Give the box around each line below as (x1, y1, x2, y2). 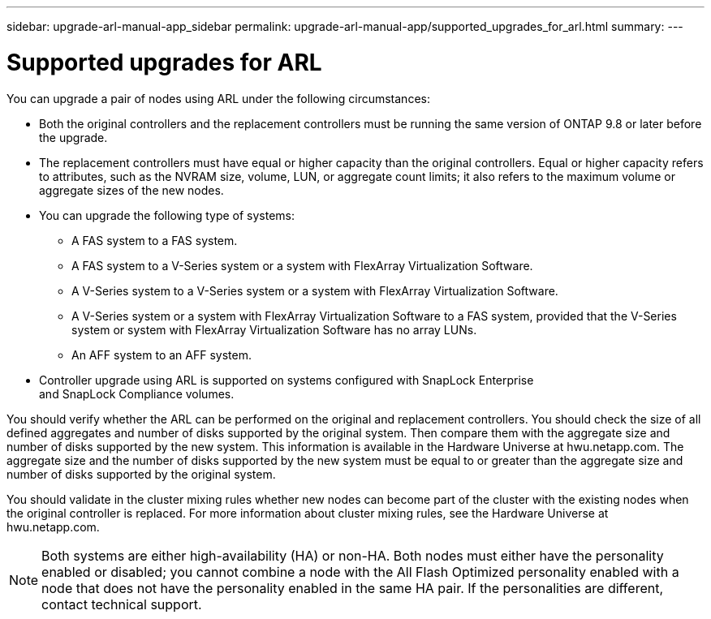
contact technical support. (41, 595, 202, 613)
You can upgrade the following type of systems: (39, 208, 295, 222)
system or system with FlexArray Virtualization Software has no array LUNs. (71, 322, 477, 337)
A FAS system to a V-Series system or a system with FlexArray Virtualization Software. (71, 258, 533, 273)
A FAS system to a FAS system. (71, 233, 238, 247)
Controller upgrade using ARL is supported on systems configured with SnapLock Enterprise (39, 372, 534, 387)
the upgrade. (39, 130, 108, 144)
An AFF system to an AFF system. (71, 347, 252, 362)
